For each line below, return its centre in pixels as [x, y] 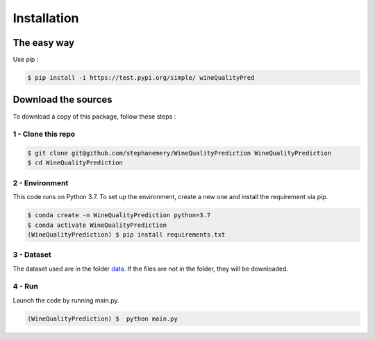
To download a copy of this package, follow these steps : [94, 116]
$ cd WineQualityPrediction [75, 163]
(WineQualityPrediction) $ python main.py [103, 318]
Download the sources [62, 100]
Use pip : [26, 60]
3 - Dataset [32, 255]
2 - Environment [41, 182]
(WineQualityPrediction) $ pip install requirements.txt [126, 235]
